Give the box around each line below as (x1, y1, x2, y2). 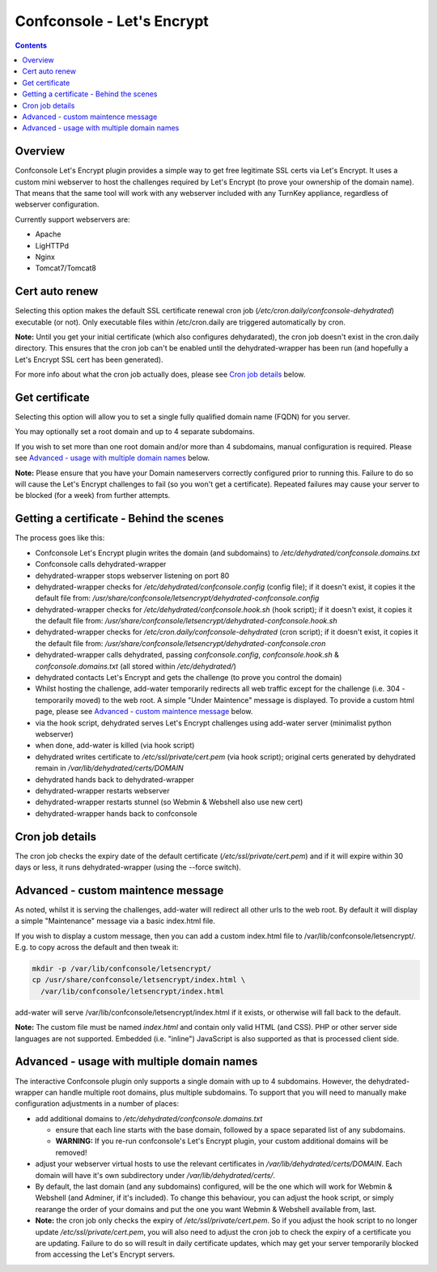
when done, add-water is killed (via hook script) (35, 741, 195, 751)
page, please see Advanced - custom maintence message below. (35, 707, 253, 717)
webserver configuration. (15, 199, 100, 210)
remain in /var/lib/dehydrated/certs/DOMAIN (35, 764, 184, 773)
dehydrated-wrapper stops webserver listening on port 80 (35, 571, 230, 581)
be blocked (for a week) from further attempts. (15, 491, 171, 500)
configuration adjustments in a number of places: (15, 1099, 180, 1108)
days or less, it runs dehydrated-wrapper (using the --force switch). (15, 862, 242, 872)
